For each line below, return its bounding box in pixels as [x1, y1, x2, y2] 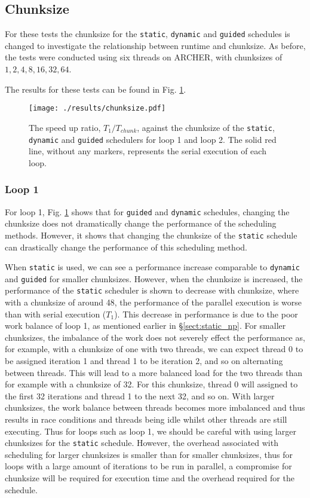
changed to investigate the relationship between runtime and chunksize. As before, [5, 39, 306, 51]
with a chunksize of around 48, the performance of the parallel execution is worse [5, 296, 302, 308]
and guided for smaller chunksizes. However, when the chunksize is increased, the [5, 272, 303, 285]
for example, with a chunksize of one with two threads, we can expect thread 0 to [5, 343, 303, 355]
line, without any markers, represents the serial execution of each [29, 145, 266, 157]
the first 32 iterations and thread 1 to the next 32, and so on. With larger [5, 389, 275, 402]
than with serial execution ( [5, 307, 106, 320]
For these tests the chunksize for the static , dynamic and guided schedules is [5, 28, 290, 40]
